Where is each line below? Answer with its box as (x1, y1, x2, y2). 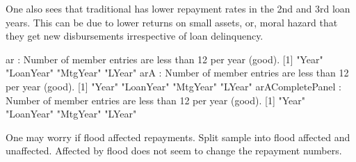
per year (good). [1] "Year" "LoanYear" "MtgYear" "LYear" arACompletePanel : (6, 79, 341, 93)
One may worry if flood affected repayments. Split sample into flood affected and (6, 129, 350, 144)
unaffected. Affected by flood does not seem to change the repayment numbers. (6, 143, 342, 158)
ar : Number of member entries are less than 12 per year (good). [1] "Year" (6, 51, 323, 66)
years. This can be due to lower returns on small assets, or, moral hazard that (6, 15, 338, 29)
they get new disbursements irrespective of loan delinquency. (6, 29, 264, 43)
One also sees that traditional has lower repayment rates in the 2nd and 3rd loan (6, 1, 350, 15)
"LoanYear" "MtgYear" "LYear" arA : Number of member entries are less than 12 (6, 65, 349, 80)
